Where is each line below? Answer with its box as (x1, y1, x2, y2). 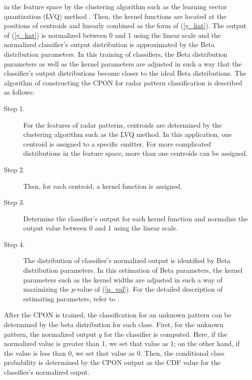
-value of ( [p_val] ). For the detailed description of (75, 284, 223, 294)
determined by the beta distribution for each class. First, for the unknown (4, 319, 224, 330)
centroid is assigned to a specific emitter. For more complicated (23, 138, 211, 149)
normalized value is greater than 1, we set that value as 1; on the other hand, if (4, 338, 240, 348)
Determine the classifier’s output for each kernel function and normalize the (23, 213, 248, 223)
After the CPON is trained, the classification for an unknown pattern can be (4, 310, 232, 320)
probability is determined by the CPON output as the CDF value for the (4, 357, 220, 367)
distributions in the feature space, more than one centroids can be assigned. (23, 148, 248, 158)
